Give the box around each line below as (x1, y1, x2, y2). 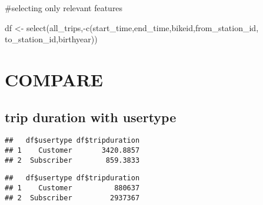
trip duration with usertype (5, 107, 177, 126)
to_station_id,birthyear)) (5, 33, 98, 45)
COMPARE (5, 67, 104, 91)
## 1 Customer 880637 (5, 183, 140, 192)
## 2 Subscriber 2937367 (5, 193, 140, 202)
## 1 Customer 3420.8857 (5, 146, 140, 155)
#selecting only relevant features (5, 2, 123, 14)
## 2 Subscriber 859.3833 (5, 156, 140, 164)
